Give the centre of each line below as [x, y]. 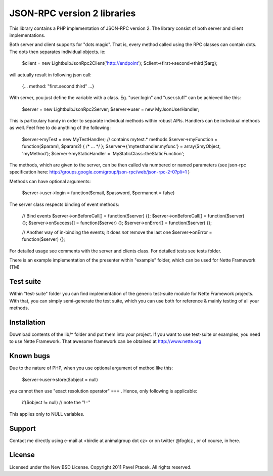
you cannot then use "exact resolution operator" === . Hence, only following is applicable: [103, 391]
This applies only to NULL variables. [47, 414]
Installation [27, 322]
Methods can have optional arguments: [50, 181]
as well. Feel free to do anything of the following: [60, 128]
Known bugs [30, 356]
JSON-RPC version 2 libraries [73, 13]
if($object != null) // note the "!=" [56, 403]
